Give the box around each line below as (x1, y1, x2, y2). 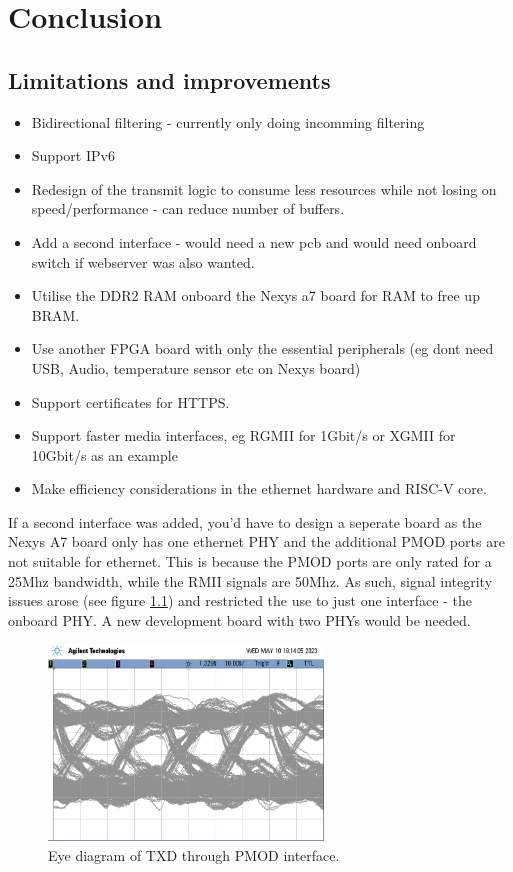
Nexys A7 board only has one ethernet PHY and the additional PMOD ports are (8, 531, 505, 552)
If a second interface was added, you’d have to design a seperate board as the (8, 511, 482, 532)
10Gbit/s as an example (31, 444, 178, 465)
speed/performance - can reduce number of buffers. (31, 198, 345, 219)
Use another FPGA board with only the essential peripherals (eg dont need (31, 338, 494, 359)
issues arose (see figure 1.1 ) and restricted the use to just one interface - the (8, 590, 472, 611)
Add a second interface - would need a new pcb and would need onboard (31, 231, 477, 252)
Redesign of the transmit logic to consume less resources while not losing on (31, 178, 497, 199)
